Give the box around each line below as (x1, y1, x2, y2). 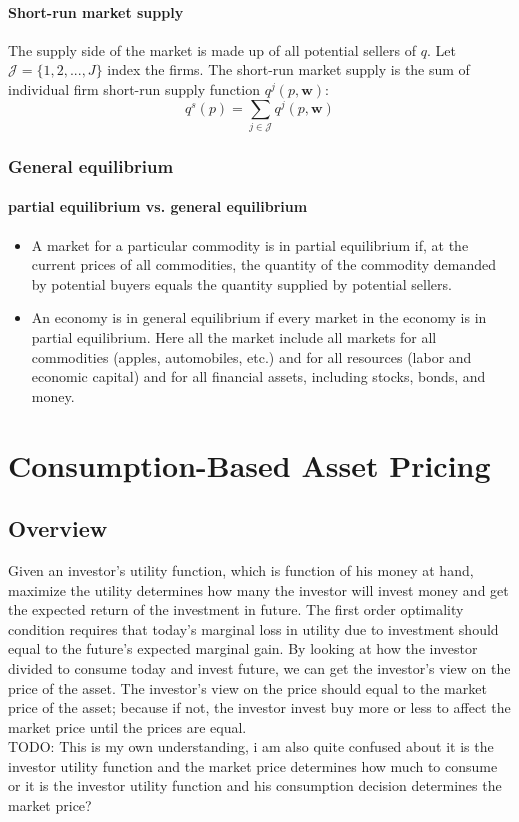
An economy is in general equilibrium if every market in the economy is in (31, 307, 487, 328)
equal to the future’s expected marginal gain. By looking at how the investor (8, 638, 478, 659)
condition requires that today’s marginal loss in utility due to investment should (8, 618, 499, 639)
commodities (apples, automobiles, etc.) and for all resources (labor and (31, 346, 472, 367)
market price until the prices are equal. (8, 716, 247, 737)
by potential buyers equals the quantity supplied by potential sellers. (31, 273, 452, 294)
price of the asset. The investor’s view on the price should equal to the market (8, 677, 487, 698)
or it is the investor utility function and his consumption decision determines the (8, 775, 502, 796)
